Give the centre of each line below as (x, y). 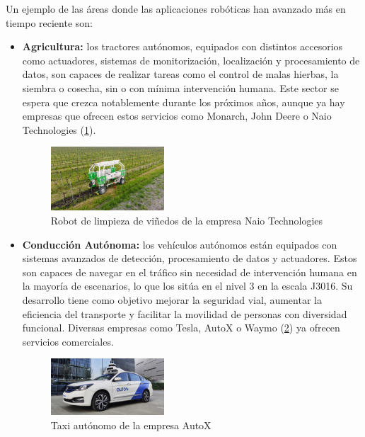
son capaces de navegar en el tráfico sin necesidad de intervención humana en (190, 272)
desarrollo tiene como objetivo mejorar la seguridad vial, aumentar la (172, 299)
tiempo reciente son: (49, 22)
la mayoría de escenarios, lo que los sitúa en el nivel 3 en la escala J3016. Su (187, 286)
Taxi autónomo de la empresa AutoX (131, 425)
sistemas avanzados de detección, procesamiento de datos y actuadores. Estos (190, 258)
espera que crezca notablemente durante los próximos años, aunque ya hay (184, 102)
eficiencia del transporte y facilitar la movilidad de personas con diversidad (185, 313)
